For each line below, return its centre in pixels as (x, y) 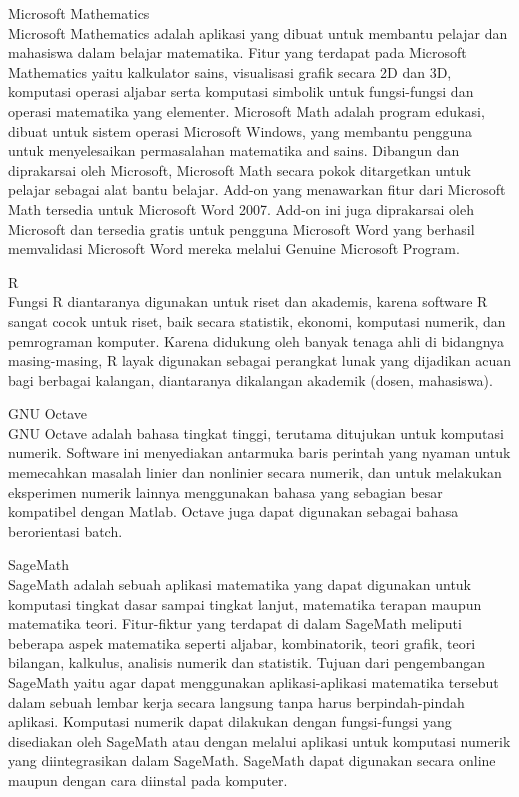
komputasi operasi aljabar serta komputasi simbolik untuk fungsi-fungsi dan (241, 91)
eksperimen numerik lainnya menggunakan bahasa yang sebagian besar (225, 491)
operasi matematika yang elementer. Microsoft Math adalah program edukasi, (246, 110)
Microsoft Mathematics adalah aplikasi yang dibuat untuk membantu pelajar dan (258, 32)
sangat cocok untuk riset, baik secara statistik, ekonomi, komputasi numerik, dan (257, 320)
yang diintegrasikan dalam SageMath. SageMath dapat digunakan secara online (252, 760)
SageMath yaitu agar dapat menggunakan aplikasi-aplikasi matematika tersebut (253, 682)
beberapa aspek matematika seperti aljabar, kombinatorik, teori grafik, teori (242, 642)
